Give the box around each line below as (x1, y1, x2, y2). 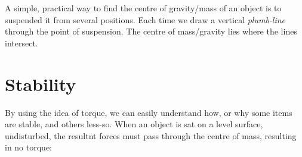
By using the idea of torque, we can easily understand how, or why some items (5, 106, 292, 118)
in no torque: (5, 141, 53, 153)
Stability (5, 71, 76, 96)
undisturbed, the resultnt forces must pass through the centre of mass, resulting (5, 129, 297, 142)
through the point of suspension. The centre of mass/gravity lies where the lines (5, 25, 297, 37)
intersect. (5, 36, 38, 49)
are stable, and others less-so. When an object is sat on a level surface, (5, 118, 263, 130)
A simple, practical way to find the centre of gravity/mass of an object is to (5, 2, 282, 14)
